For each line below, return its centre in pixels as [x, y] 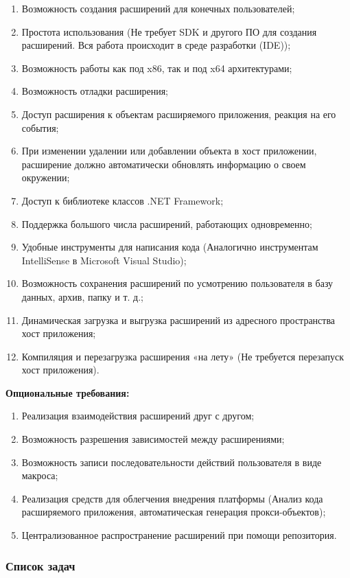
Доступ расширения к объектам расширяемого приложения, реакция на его [179, 114]
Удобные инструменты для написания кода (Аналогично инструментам [170, 247]
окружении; [46, 177]
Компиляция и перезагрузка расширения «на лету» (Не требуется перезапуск [183, 356]
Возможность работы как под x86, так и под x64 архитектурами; [157, 68]
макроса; [40, 475]
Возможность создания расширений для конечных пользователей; [158, 8]
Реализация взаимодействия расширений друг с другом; [138, 416]
